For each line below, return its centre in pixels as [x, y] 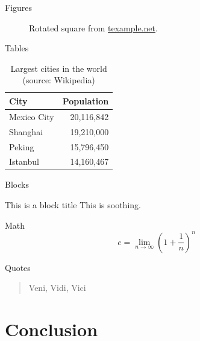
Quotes [18, 267]
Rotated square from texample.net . [93, 27]
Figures [19, 7]
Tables [17, 48]
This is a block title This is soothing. [73, 205]
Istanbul [24, 161]
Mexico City [32, 116]
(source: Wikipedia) [59, 80]
